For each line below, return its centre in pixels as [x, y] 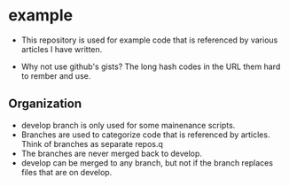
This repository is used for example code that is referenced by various [149, 40]
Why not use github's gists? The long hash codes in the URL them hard [151, 66]
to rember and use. [56, 75]
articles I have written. [62, 49]
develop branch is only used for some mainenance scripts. [128, 125]
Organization [45, 104]
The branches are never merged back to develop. [112, 153]
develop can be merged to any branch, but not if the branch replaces [147, 163]
